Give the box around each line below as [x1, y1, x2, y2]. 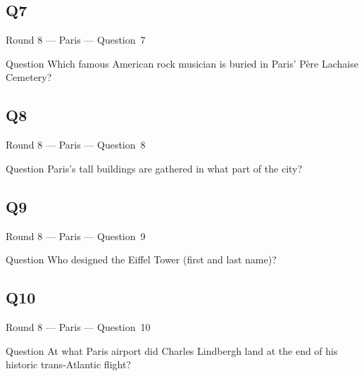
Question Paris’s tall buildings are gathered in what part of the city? [6, 161, 303, 175]
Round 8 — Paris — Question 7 [6, 32, 146, 47]
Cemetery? [6, 70, 52, 84]
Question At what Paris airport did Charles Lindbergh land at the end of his [6, 343, 338, 358]
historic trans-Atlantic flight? [6, 357, 131, 372]
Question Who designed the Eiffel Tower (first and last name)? [6, 252, 277, 267]
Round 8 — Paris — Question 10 [6, 319, 151, 334]
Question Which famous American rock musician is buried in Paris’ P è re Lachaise [6, 56, 358, 70]
